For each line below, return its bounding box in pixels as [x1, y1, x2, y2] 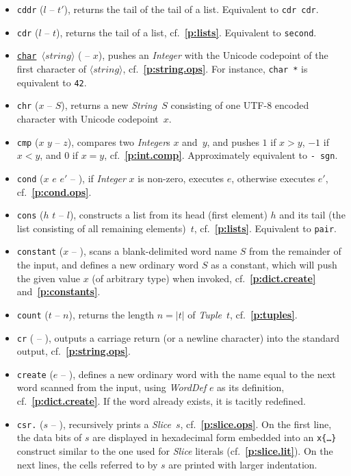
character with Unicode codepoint [16, 111, 159, 125]
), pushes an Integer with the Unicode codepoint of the [98, 48, 328, 62]
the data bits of [16, 430, 82, 444]
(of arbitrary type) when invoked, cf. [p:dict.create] [92, 271, 316, 285]
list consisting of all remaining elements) [16, 221, 186, 235]
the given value [16, 271, 80, 285]
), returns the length [68, 307, 155, 321]
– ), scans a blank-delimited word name [71, 244, 237, 258]
